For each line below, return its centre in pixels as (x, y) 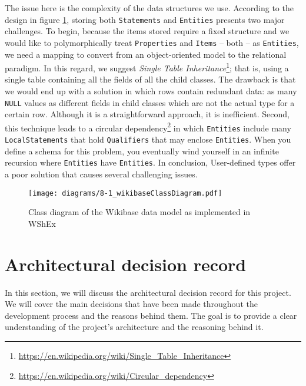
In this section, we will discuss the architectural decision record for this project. (148, 292)
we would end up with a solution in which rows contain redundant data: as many (151, 90)
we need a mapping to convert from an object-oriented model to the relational (146, 54)
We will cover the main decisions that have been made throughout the (131, 304)
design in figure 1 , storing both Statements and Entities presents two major (145, 19)
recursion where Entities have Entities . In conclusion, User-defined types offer (150, 162)
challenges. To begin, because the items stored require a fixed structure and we (147, 31)
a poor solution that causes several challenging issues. (101, 174)
